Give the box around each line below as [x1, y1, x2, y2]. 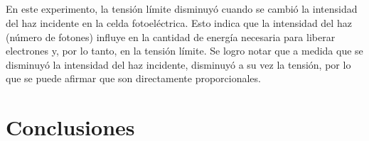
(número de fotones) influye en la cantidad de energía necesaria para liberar [6, 29, 336, 44]
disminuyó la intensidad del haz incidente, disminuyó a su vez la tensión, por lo [6, 57, 351, 72]
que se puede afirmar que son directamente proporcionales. [6, 71, 261, 86]
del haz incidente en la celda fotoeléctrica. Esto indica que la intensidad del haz [6, 15, 352, 30]
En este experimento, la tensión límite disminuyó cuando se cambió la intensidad [6, 1, 358, 16]
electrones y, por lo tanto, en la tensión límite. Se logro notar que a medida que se [6, 43, 363, 58]
